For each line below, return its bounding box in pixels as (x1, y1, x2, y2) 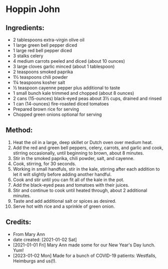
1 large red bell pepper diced (12, 48, 72, 53)
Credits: (5, 218, 31, 226)
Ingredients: (5, 24, 44, 32)
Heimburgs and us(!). (12, 257, 57, 264)
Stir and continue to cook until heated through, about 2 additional (12, 187, 147, 193)
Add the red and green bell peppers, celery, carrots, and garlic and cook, (12, 145, 163, 151)
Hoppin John (5, 4, 60, 15)
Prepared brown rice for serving (12, 106, 79, 112)
